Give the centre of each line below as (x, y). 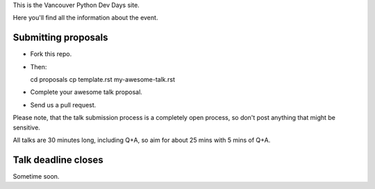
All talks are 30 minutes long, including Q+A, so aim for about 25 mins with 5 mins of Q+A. (142, 140)
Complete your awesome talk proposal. (86, 92)
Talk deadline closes (58, 160)
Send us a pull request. (63, 105)
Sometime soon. (36, 176)
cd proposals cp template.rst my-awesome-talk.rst (103, 80)
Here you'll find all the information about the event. (85, 18)
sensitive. (27, 127)
